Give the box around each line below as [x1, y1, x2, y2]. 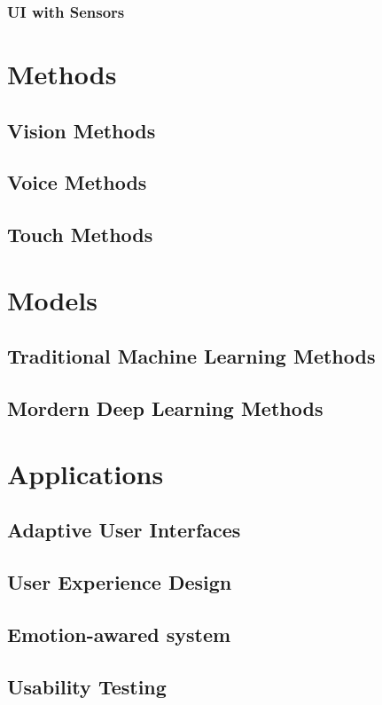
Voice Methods [7, 168, 147, 196]
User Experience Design [7, 568, 232, 596]
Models [7, 281, 97, 317]
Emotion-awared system [7, 620, 231, 647]
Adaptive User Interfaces [7, 516, 241, 544]
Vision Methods [7, 116, 156, 144]
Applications [7, 455, 164, 491]
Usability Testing [7, 672, 167, 700]
